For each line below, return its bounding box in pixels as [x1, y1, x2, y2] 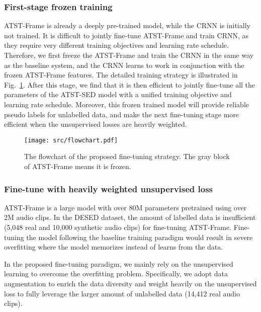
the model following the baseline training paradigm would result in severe [26, 231, 253, 242]
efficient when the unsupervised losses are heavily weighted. [4, 119, 187, 129]
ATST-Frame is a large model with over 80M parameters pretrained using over [4, 202, 247, 212]
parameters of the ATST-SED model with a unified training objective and [4, 89, 232, 100]
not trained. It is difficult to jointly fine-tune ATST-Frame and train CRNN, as [4, 30, 249, 40]
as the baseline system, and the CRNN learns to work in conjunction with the [4, 59, 244, 70]
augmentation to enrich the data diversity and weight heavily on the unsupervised [4, 278, 257, 288]
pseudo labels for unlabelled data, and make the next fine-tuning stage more [4, 109, 239, 119]
